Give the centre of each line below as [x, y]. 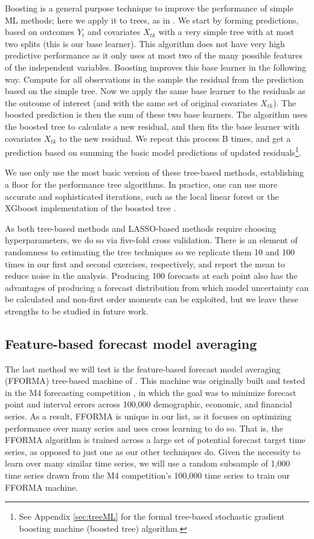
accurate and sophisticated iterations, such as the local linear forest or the [142, 196]
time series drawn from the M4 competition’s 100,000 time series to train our [147, 475]
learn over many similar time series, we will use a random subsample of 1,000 [148, 463]
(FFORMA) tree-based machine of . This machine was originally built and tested [155, 381]
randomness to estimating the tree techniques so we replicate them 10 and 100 [150, 251]
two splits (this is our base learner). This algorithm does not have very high [145, 43]
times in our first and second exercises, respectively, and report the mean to [145, 263]
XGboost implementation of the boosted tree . [91, 208]
